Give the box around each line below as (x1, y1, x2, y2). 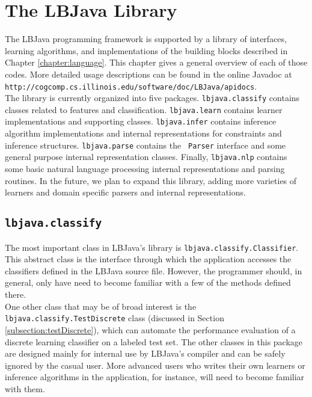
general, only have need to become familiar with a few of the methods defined (5, 276, 291, 289)
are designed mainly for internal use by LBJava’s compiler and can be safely (5, 347, 286, 360)
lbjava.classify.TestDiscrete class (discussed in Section (5, 312, 224, 324)
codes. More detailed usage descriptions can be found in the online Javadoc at (5, 67, 292, 80)
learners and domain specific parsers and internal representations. (5, 186, 246, 198)
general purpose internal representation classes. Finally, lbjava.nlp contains (5, 150, 287, 163)
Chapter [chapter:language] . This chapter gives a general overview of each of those (5, 56, 308, 69)
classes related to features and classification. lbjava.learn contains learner (5, 103, 283, 115)
